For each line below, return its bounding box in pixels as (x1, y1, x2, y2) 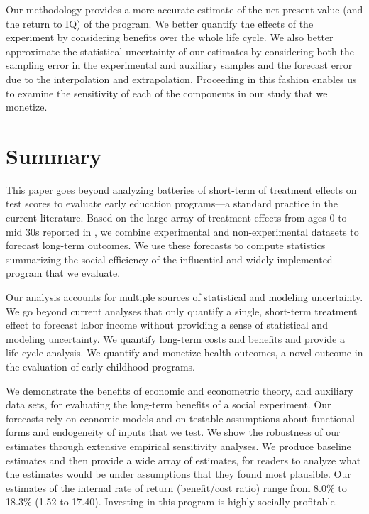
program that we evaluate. (6, 266, 121, 280)
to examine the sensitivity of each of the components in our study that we (6, 85, 328, 100)
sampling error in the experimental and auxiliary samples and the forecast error (6, 58, 353, 72)
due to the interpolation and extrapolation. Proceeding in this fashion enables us (6, 71, 357, 86)
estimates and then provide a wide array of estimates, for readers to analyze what (6, 452, 361, 467)
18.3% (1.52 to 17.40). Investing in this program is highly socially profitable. (6, 494, 338, 509)
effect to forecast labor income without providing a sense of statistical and (6, 317, 328, 332)
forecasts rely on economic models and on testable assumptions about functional (6, 410, 355, 425)
